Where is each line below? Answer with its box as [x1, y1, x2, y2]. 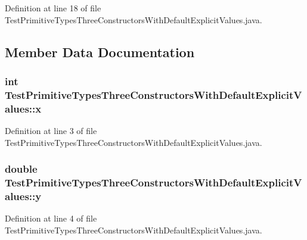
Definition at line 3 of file [5, 124, 97, 137]
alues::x [5, 101, 42, 116]
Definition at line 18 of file [5, 2, 101, 14]
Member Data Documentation [5, 42, 195, 61]
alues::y [5, 188, 42, 203]
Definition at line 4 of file [5, 212, 97, 225]
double [5, 161, 38, 176]
